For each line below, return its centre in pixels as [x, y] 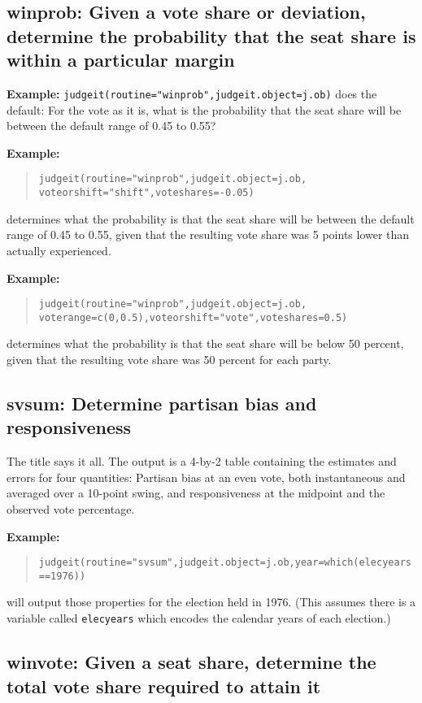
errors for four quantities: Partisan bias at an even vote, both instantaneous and [206, 477]
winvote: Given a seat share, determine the [191, 662]
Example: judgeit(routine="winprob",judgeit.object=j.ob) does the [192, 93]
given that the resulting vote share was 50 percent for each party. [169, 360]
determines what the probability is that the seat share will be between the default [211, 218]
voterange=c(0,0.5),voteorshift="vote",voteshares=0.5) [193, 317]
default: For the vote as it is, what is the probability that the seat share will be [204, 109]
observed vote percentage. [71, 508]
